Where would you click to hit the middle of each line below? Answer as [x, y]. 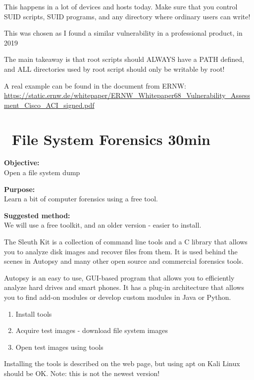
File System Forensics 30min [111, 139]
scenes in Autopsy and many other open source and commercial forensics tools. [124, 261]
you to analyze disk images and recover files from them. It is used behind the [121, 251]
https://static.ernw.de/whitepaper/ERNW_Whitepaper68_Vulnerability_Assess [127, 95]
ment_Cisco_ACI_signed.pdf [49, 105]
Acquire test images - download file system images [92, 330]
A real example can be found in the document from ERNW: [95, 85]
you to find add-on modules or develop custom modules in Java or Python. [118, 297]
